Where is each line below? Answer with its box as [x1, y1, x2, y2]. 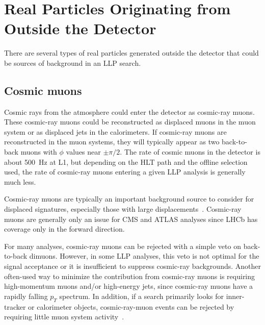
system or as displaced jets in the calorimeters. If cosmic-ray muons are [4, 126, 227, 137]
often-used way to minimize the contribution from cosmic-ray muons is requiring [4, 270, 255, 281]
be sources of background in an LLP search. [4, 57, 141, 68]
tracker [4, 301, 26, 312]
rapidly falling [4, 290, 48, 301]
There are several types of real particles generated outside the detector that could [4, 47, 259, 58]
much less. [4, 176, 36, 187]
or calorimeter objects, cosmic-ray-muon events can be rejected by [28, 301, 234, 312]
